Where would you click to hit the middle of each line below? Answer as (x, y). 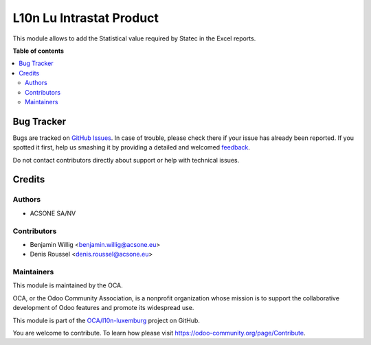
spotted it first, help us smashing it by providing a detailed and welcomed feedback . (132, 147)
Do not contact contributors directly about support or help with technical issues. (126, 160)
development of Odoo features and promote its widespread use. (103, 308)
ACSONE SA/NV (53, 213)
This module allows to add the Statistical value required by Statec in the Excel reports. (134, 38)
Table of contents (38, 51)
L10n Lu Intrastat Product (86, 18)
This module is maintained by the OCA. (68, 285)
